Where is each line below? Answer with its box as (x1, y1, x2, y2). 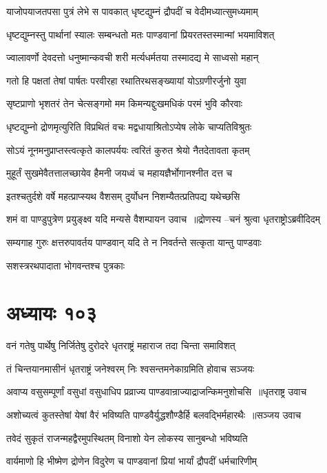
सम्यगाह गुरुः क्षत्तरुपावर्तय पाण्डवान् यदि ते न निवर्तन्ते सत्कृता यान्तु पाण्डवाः (6, 234, 262, 249)
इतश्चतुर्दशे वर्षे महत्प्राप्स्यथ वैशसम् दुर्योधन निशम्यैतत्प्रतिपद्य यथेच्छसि (6, 188, 240, 203)
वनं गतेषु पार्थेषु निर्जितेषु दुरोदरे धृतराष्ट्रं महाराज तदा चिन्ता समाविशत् (6, 338, 235, 353)
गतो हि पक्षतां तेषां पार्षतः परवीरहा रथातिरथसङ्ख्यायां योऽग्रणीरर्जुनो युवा (6, 73, 246, 87)
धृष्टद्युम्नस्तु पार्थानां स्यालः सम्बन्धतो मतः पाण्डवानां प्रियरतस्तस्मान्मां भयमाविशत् (6, 27, 275, 41)
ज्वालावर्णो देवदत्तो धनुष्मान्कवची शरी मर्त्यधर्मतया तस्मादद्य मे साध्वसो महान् (6, 50, 259, 65)
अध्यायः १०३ (6, 298, 97, 327)
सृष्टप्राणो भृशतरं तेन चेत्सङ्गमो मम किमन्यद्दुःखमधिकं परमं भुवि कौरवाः (6, 96, 243, 111)
